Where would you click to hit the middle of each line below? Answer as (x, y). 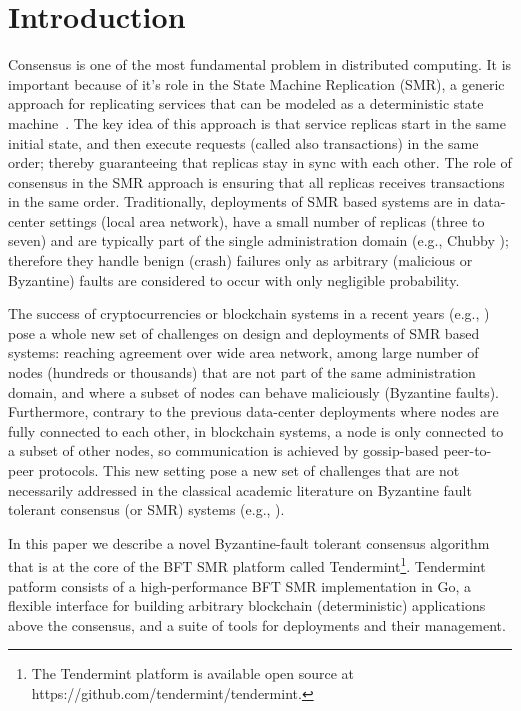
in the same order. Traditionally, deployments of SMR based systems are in (238, 201)
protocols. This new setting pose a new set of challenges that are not (249, 470)
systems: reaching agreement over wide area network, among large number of (243, 352)
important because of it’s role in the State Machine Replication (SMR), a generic (256, 83)
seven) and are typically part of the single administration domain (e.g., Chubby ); (258, 240)
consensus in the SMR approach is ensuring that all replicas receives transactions (256, 181)
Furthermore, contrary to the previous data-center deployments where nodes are (253, 411)
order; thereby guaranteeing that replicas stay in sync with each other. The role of (260, 162)
